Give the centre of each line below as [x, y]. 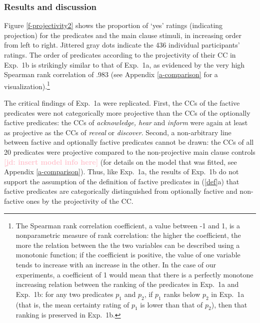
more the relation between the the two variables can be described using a [128, 245]
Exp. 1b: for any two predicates [64, 294]
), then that [229, 304]
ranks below [182, 294]
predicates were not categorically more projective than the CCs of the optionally [127, 112]
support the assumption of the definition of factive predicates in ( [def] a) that [122, 181]
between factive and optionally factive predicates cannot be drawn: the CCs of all [129, 142]
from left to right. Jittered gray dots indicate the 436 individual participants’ [122, 45]
